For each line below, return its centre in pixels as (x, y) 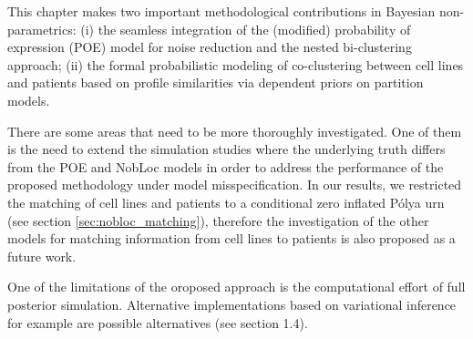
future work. (42, 256)
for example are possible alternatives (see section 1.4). (158, 322)
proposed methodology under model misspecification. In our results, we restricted (235, 185)
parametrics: (42, 29)
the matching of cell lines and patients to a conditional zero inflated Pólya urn (226, 202)
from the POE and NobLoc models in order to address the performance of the (226, 166)
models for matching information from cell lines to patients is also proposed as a (231, 238)
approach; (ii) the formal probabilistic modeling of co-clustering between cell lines (236, 64)
